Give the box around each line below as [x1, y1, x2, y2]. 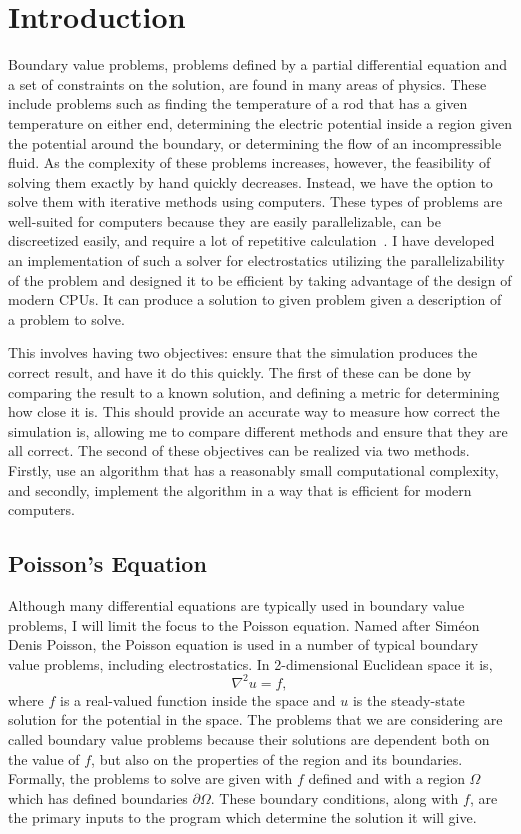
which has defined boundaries [8, 787, 188, 808]
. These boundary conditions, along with [210, 787, 459, 808]
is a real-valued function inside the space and [60, 689, 336, 710]
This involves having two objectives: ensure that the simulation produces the [8, 342, 478, 363]
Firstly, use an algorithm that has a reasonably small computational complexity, [8, 460, 499, 480]
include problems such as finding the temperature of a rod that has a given [8, 93, 468, 114]
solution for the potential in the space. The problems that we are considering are [8, 709, 503, 730]
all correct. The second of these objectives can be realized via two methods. [8, 440, 470, 461]
